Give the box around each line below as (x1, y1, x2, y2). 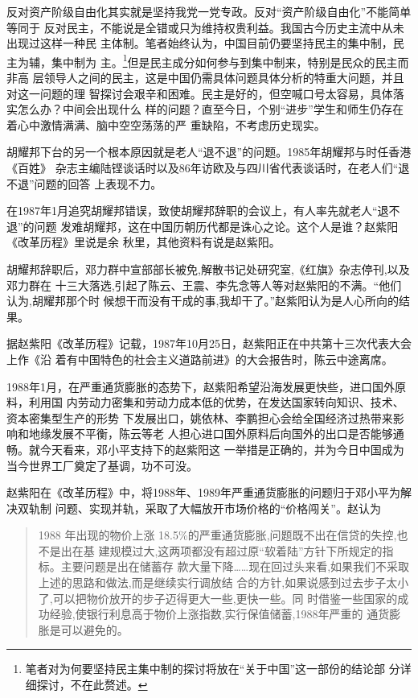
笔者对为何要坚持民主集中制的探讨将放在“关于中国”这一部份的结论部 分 (25, 660, 400, 677)
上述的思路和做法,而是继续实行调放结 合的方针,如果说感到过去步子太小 (38, 574, 409, 591)
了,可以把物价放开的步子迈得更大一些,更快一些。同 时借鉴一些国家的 (38, 589, 398, 606)
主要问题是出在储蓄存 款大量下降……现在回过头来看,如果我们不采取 (60, 558, 410, 575)
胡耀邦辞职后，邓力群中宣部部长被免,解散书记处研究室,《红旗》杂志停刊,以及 (6, 260, 410, 277)
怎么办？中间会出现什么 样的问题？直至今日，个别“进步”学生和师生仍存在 (17, 101, 404, 118)
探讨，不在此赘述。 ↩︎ (36, 676, 148, 693)
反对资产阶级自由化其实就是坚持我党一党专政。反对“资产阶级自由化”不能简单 (6, 3, 412, 19)
